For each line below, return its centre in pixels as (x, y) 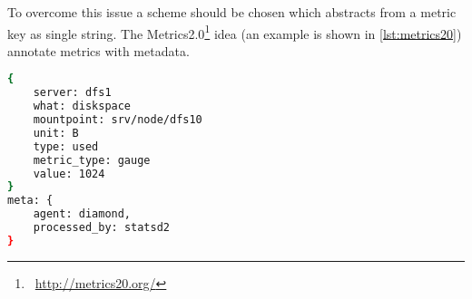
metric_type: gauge (92, 160)
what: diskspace (82, 106)
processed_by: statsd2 (101, 228)
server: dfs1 (72, 93)
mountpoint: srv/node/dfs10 (118, 120)
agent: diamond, (82, 214)
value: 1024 (69, 174)
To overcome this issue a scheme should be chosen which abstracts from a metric (232, 12)
